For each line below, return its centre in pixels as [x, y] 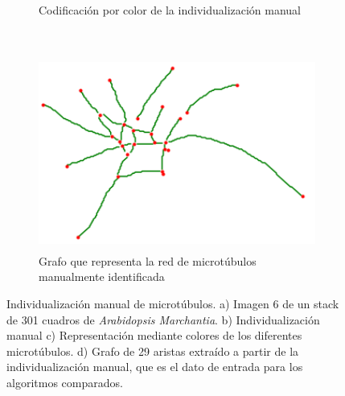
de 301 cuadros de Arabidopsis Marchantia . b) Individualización [163, 319]
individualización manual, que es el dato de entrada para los [155, 367]
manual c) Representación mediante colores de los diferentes [154, 335]
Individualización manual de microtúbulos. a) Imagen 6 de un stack [173, 303]
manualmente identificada [102, 276]
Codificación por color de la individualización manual [170, 10]
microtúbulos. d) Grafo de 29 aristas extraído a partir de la [153, 351]
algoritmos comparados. [65, 382]
